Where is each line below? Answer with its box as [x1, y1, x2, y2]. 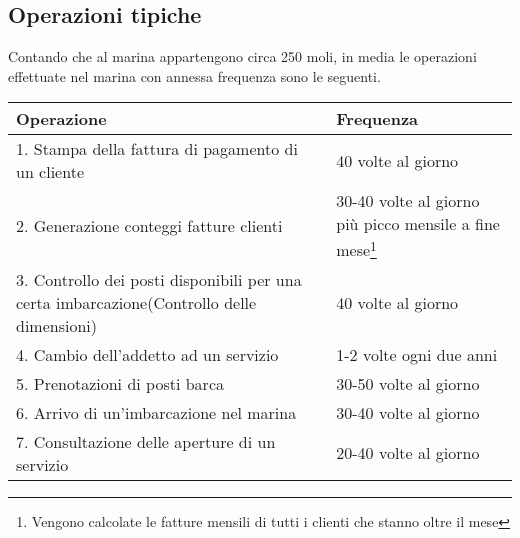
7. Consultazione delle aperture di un [16, 429, 276, 453]
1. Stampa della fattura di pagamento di [16, 137, 298, 161]
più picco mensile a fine [336, 212, 500, 236]
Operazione [16, 107, 107, 131]
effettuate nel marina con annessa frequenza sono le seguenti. [8, 65, 381, 86]
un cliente [16, 160, 85, 184]
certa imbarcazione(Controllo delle [16, 290, 257, 314]
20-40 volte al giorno [336, 441, 480, 465]
